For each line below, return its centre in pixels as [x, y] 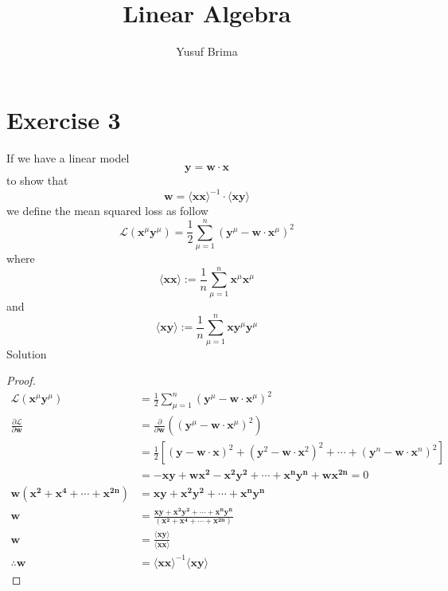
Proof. [21, 380]
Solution [27, 353]
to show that [37, 180]
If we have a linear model [68, 157]
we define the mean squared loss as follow [107, 211]
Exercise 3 [64, 119]
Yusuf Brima [207, 51]
